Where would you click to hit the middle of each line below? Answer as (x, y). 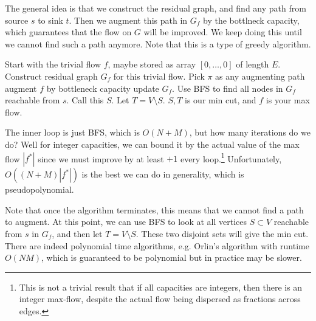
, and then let (77, 233)
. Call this (85, 100)
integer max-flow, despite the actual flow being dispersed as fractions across (160, 299)
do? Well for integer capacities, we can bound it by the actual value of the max (152, 144)
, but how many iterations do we (250, 132)
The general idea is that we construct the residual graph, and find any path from (156, 8)
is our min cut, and (221, 100)
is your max (288, 100)
